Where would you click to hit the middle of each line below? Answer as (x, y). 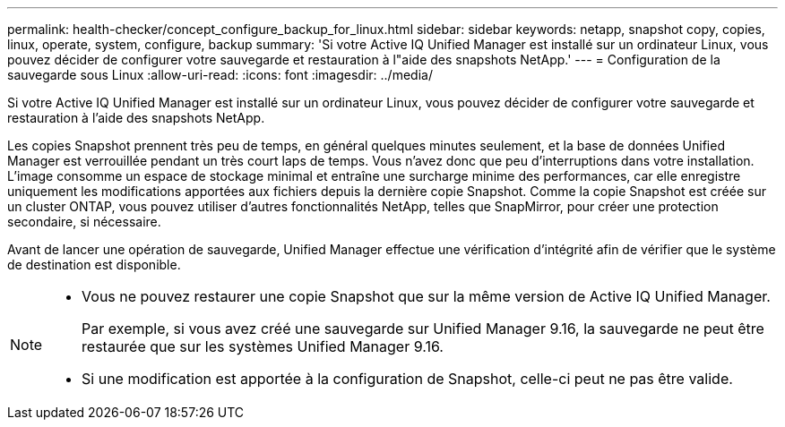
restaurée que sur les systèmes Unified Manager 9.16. (263, 346)
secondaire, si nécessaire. (84, 222)
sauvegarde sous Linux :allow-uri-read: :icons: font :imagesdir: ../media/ (220, 75)
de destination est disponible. (94, 265)
